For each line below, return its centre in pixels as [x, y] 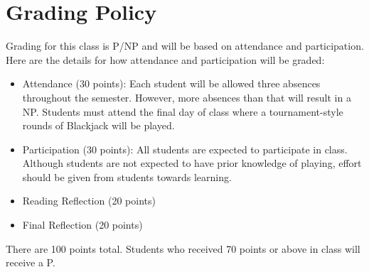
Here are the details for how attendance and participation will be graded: [165, 59]
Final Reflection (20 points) [82, 225]
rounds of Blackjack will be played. [98, 125]
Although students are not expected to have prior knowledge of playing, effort [192, 163]
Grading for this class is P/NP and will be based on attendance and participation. [185, 46]
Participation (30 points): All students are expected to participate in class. [185, 149]
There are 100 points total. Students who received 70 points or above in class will [183, 248]
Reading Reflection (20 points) [89, 201]
